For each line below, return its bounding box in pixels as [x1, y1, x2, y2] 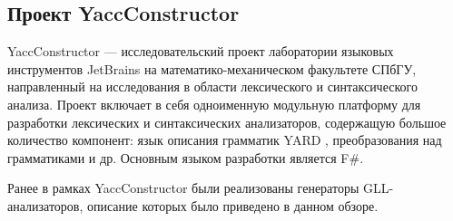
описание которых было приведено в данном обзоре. [87, 196, 379, 215]
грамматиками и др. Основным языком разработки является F [7, 148, 350, 167]
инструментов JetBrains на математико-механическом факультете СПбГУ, [7, 59, 417, 78]
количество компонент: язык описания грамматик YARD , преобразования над [7, 130, 442, 149]
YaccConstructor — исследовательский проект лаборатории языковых [7, 42, 394, 61]
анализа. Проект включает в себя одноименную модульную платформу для [7, 94, 421, 113]
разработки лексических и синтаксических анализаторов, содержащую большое [7, 112, 447, 131]
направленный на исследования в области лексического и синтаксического [7, 77, 418, 96]
